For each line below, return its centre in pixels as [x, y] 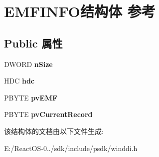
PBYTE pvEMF [31, 97]
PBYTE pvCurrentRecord [48, 114]
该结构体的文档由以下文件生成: [54, 131]
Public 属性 [33, 43]
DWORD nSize [28, 64]
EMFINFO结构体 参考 [80, 11]
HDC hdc [19, 81]
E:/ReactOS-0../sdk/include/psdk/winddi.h [71, 148]
